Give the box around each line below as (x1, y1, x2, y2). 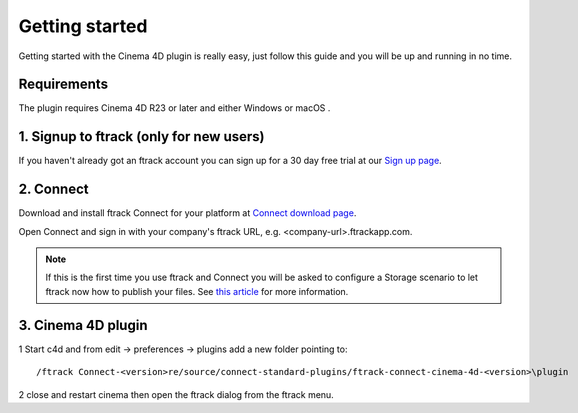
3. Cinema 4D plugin (18, 316, 148, 334)
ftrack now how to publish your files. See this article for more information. (45, 285, 349, 297)
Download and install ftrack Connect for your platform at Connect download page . (18, 207, 357, 219)
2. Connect (18, 181, 89, 198)
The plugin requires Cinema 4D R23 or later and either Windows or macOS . (18, 102, 331, 114)
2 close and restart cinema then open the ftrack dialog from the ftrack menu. (18, 388, 334, 400)
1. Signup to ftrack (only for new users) (18, 128, 265, 145)
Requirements (18, 76, 109, 93)
